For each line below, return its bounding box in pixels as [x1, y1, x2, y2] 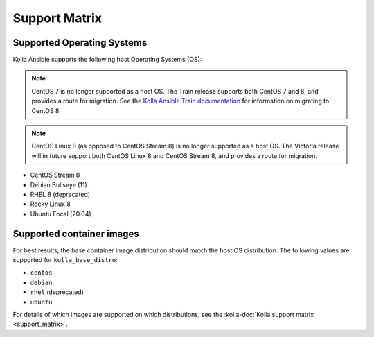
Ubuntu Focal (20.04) [30, 209, 91, 218]
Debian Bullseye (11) [30, 180, 88, 189]
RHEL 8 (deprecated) [30, 190, 91, 198]
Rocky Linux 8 [30, 200, 71, 208]
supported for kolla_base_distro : [12, 256, 118, 264]
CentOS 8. [31, 106, 62, 114]
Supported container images [12, 227, 140, 239]
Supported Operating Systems [12, 37, 148, 49]
